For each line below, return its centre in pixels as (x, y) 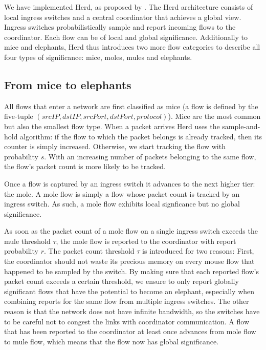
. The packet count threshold (89, 251)
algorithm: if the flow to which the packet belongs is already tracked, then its (141, 136)
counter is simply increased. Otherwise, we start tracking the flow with (115, 146)
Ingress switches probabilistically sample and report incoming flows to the (120, 27)
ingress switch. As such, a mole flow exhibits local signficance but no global (122, 204)
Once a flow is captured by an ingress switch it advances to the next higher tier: (130, 183)
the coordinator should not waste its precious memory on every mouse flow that (129, 261)
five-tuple (19, 116)
